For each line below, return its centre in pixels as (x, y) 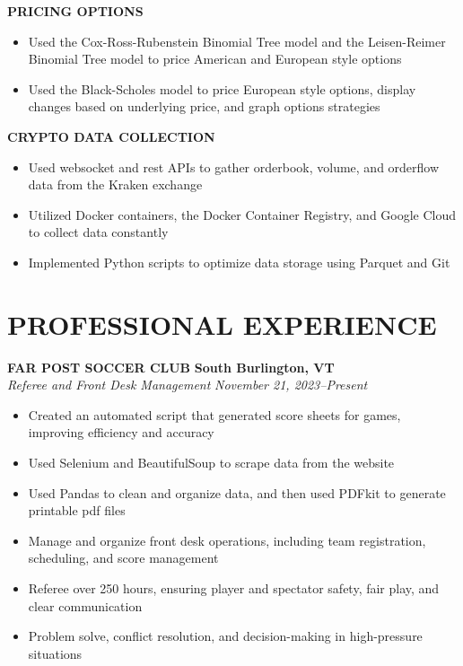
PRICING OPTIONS (75, 11)
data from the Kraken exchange (115, 184)
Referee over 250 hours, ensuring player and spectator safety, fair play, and (234, 588)
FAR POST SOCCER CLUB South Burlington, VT (171, 367)
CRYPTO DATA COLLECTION (111, 136)
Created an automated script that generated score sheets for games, (214, 414)
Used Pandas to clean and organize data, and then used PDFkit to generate (237, 492)
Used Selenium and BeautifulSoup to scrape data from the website (211, 463)
